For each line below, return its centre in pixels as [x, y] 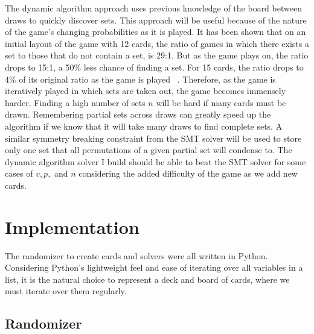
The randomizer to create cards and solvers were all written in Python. [136, 255]
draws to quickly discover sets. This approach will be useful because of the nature [156, 20]
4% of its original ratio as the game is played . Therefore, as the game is [140, 79]
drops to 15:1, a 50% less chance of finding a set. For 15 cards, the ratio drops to [154, 67]
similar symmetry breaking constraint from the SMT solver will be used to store [153, 138]
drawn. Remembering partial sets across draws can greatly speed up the [138, 114]
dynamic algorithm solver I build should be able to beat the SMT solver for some [155, 161]
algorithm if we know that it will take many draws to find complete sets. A [144, 126]
